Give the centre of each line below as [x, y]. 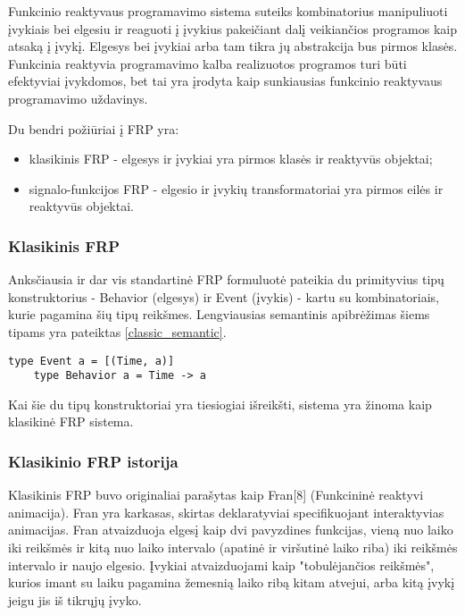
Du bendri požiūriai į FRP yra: [94, 128]
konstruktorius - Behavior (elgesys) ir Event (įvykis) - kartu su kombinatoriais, [224, 296]
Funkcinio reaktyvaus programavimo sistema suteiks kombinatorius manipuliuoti [228, 11]
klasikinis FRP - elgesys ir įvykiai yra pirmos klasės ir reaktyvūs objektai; [231, 159]
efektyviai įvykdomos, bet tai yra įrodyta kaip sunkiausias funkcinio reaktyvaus [225, 81]
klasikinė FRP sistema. [71, 421]
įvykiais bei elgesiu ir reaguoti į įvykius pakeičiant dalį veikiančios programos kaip [233, 28]
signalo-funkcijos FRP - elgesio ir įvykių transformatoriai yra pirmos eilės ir [236, 188]
